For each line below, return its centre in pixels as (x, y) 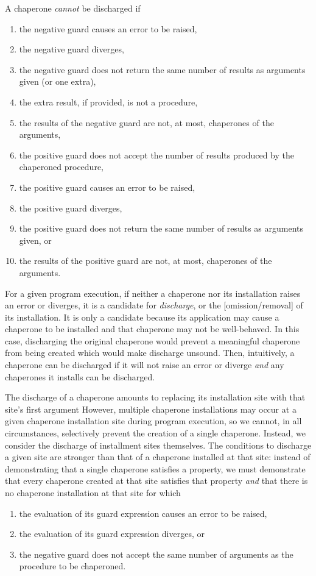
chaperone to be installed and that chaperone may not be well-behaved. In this (152, 329)
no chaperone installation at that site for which (93, 492)
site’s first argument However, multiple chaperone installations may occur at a (151, 409)
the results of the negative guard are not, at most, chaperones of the (146, 122)
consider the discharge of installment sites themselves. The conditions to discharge (158, 445)
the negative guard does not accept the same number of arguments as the (156, 554)
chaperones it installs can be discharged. (80, 376)
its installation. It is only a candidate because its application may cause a (142, 317)
